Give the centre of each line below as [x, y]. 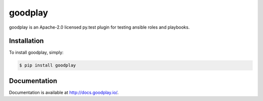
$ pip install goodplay [48, 65]
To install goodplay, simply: [36, 52]
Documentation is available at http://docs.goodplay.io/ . [64, 92]
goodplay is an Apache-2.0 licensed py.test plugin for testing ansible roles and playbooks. [99, 27]
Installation [26, 41]
